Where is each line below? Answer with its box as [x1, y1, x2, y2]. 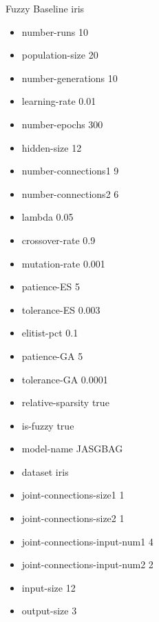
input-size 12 [21, 580, 76, 594]
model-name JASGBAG [21, 441, 123, 456]
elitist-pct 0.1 [21, 325, 78, 340]
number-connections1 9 [21, 163, 119, 178]
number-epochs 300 [21, 117, 103, 131]
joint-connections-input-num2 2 [21, 557, 153, 572]
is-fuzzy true [21, 418, 74, 432]
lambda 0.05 [21, 210, 74, 224]
